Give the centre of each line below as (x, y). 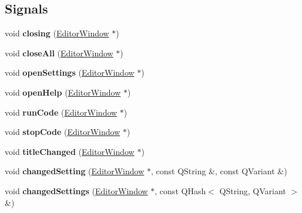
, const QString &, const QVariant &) (219, 171)
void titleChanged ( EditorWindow (70, 151)
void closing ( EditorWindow (57, 33)
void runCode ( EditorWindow (61, 112)
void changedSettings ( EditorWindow (76, 190)
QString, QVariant (253, 190)
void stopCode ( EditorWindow (63, 132)
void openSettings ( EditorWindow (70, 72)
